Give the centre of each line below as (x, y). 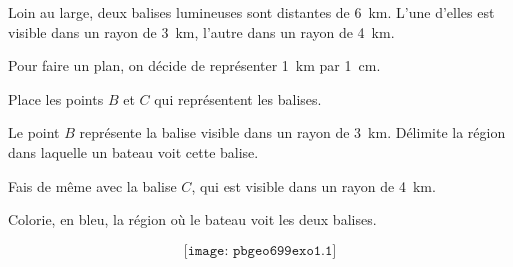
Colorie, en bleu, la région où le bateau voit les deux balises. (192, 219)
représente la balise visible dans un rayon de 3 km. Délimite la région (292, 132)
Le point (34, 132)
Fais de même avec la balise (92, 185)
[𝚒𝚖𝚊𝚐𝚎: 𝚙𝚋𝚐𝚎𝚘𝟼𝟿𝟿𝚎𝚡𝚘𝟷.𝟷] (260, 250)
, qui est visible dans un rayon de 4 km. (313, 185)
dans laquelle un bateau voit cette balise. (133, 151)
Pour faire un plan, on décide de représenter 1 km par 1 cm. (194, 65)
